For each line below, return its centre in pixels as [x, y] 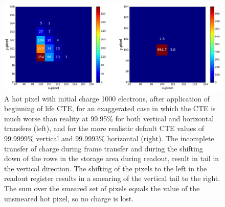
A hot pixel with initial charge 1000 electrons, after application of [107, 98]
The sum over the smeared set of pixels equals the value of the [102, 188]
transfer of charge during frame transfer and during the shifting [104, 148]
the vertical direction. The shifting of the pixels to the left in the [106, 168]
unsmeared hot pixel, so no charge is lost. [69, 198]
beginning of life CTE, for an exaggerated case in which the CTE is [110, 108]
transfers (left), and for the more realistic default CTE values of [104, 128]
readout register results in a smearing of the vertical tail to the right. [112, 178]
